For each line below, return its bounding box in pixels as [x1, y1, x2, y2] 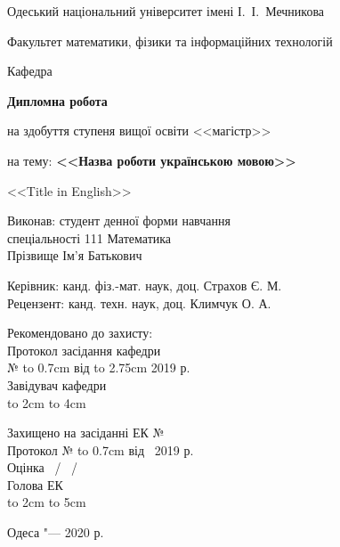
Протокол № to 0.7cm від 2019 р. [7, 440, 194, 459]
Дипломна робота [7, 91, 108, 110]
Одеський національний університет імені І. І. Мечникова [7, 2, 325, 20]
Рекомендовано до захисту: [7, 323, 153, 342]
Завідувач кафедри [7, 375, 107, 394]
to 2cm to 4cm [7, 393, 86, 412]
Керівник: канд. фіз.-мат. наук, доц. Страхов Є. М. [7, 275, 282, 294]
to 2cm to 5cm [7, 493, 86, 511]
